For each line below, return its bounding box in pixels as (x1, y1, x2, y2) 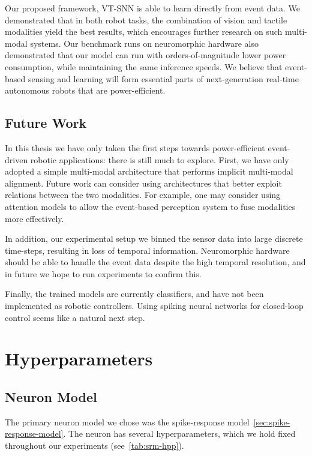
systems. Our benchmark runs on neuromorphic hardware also (30, 37, 259, 49)
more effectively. (5, 212, 64, 224)
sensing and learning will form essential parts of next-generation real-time (28, 72, 299, 85)
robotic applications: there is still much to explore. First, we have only (30, 153, 289, 166)
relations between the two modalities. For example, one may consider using (5, 188, 281, 201)
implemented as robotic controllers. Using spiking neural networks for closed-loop (5, 299, 304, 312)
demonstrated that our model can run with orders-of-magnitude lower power (5, 49, 286, 61)
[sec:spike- (253, 415, 290, 428)
